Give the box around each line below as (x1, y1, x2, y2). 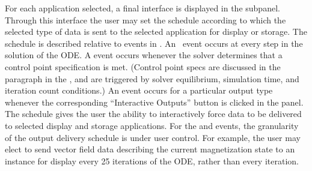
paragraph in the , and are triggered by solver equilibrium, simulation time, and (5, 72, 299, 85)
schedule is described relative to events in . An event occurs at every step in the (5, 37, 303, 49)
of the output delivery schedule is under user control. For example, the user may (5, 131, 301, 143)
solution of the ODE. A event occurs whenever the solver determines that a (5, 49, 283, 61)
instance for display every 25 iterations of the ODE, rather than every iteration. (5, 154, 299, 167)
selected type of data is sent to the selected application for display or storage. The (5, 25, 307, 38)
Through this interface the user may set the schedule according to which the (5, 13, 286, 26)
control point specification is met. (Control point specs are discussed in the (5, 60, 281, 73)
